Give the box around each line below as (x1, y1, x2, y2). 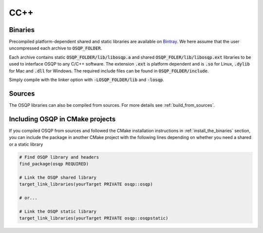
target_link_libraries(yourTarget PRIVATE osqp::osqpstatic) (19, 216, 169, 221)
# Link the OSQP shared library (19, 175, 97, 180)
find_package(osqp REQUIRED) (19, 161, 89, 166)
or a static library (9, 141, 43, 147)
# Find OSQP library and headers (19, 154, 99, 160)
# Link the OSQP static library (19, 209, 97, 214)
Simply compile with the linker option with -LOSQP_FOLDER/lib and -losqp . (9, 77, 164, 83)
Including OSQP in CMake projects (9, 115, 116, 123)
